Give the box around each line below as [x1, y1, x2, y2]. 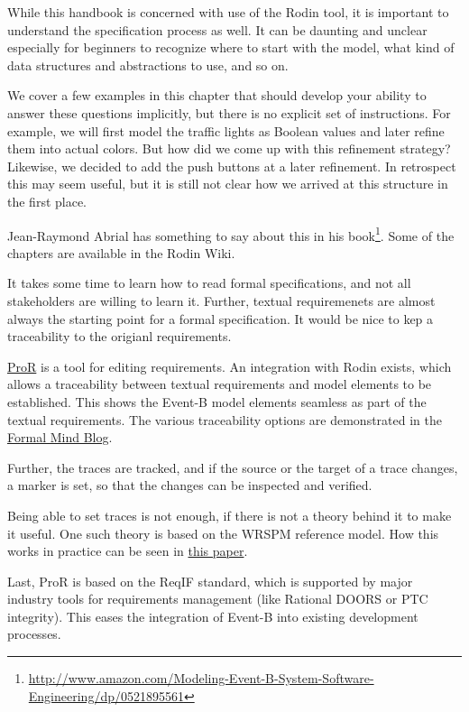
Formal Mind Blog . [7, 428, 113, 447]
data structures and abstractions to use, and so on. [7, 55, 289, 74]
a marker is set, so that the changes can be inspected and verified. [7, 476, 372, 495]
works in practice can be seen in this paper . [7, 541, 248, 560]
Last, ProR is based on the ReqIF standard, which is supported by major [7, 571, 413, 590]
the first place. [7, 191, 87, 210]
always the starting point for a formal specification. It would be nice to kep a [7, 309, 434, 328]
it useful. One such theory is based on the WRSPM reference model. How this [7, 523, 439, 542]
